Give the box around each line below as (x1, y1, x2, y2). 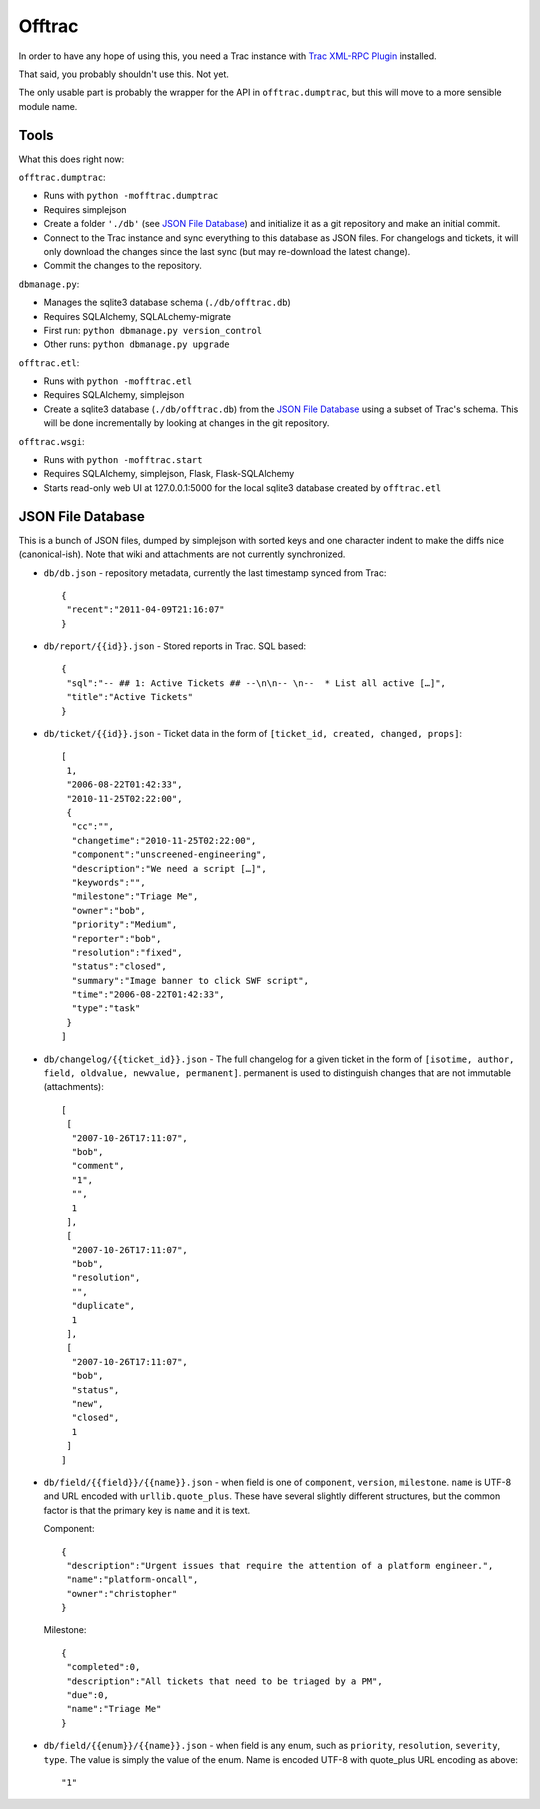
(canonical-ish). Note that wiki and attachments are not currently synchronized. (18, 548, 346, 560)
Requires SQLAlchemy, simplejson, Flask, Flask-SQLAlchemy (43, 468, 295, 480)
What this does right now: (18, 153, 125, 165)
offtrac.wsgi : (18, 435, 85, 447)
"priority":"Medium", (71, 919, 178, 930)
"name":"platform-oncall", (66, 1574, 199, 1585)
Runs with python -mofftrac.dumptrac (43, 190, 219, 202)
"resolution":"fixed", (71, 946, 183, 958)
